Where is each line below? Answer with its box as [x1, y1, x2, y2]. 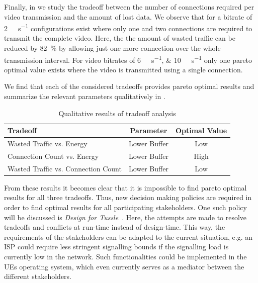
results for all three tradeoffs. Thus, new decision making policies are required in [4, 192, 252, 203]
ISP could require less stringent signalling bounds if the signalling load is [4, 241, 229, 252]
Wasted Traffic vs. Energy [8, 138, 88, 149]
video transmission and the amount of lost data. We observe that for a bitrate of [4, 11, 252, 22]
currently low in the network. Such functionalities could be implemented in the [4, 251, 247, 262]
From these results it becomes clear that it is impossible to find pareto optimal [4, 182, 247, 193]
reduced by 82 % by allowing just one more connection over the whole [4, 43, 221, 53]
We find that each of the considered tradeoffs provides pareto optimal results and [4, 81, 254, 91]
